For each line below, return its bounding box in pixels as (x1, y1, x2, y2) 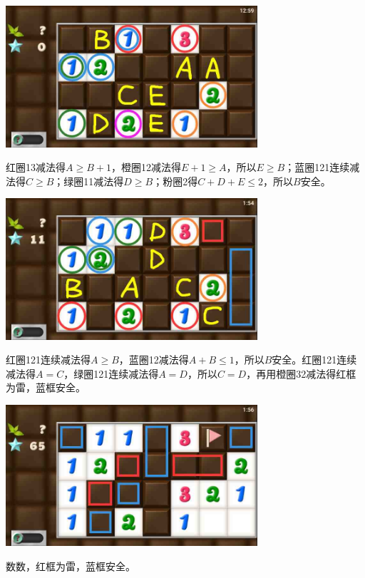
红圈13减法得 (6, 160, 66, 175)
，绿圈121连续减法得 (63, 366, 159, 381)
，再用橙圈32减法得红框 (246, 366, 356, 381)
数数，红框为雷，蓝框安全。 (6, 558, 135, 573)
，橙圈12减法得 (110, 160, 181, 175)
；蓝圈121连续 (284, 160, 350, 175)
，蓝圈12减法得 (118, 352, 189, 367)
